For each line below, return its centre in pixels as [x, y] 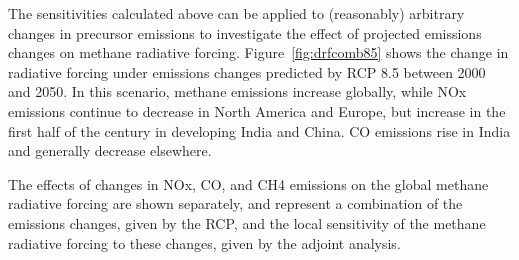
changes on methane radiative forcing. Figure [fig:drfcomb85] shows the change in [258, 52]
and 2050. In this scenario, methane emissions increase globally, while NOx [237, 91]
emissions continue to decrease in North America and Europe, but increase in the [257, 110]
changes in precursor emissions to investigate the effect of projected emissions [245, 32]
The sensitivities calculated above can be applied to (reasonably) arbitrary [236, 13]
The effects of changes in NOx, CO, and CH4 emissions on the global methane [248, 183]
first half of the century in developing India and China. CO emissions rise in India [259, 130]
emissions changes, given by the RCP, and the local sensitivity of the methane [247, 222]
